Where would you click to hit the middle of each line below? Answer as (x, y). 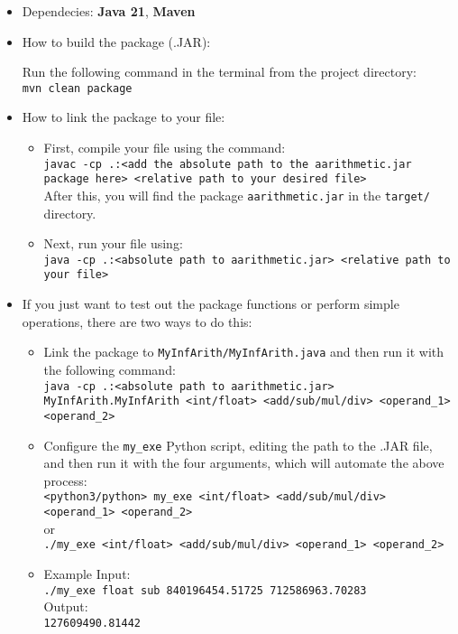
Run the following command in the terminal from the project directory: (219, 72)
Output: (66, 606)
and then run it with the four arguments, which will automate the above (244, 463)
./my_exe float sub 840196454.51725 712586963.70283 (205, 590)
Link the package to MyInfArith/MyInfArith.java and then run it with (244, 352)
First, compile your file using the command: (165, 148)
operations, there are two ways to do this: (137, 321)
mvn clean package (77, 88)
